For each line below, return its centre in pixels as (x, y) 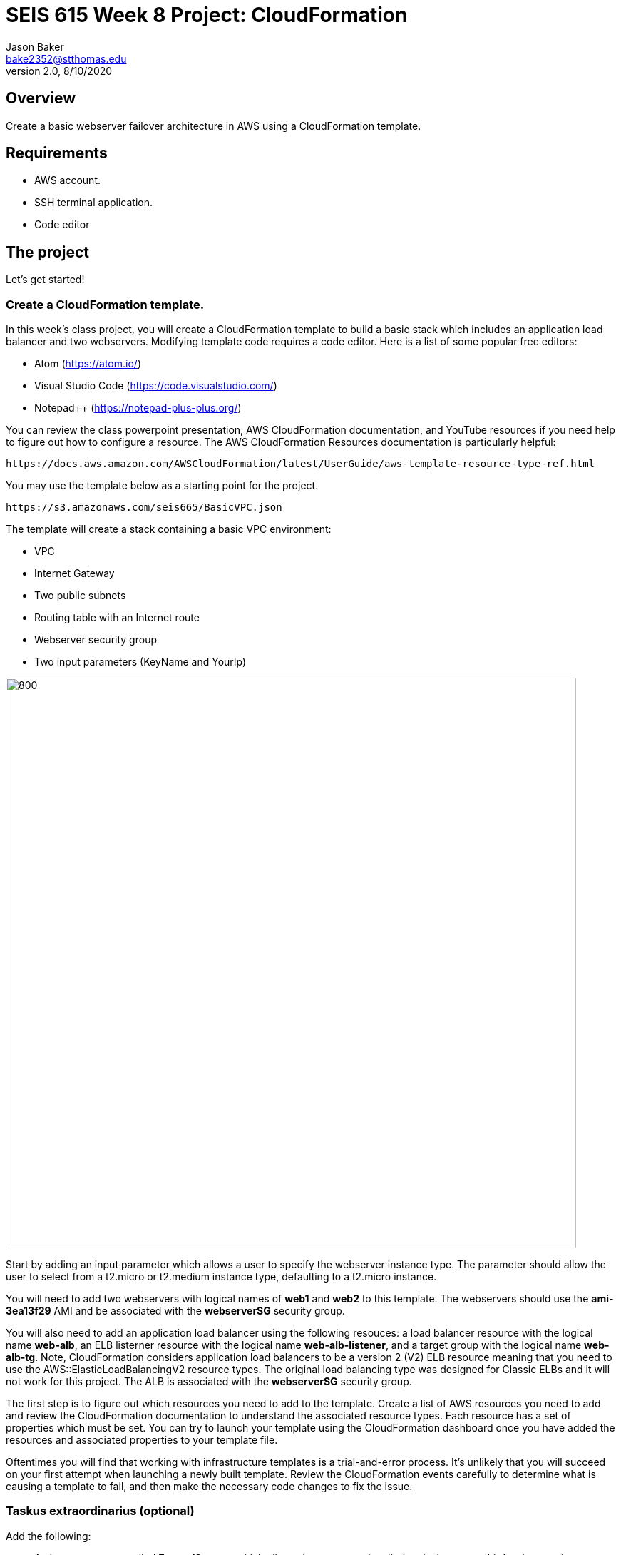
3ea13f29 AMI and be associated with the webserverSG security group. (175, 1311)
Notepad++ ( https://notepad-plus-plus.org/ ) (138, 408)
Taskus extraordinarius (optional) (100, 1511)
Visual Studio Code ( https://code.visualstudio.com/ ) (156, 386)
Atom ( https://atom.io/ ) (88, 364)
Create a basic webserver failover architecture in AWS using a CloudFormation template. (214, 126)
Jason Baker (35, 46)
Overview (41, 98)
